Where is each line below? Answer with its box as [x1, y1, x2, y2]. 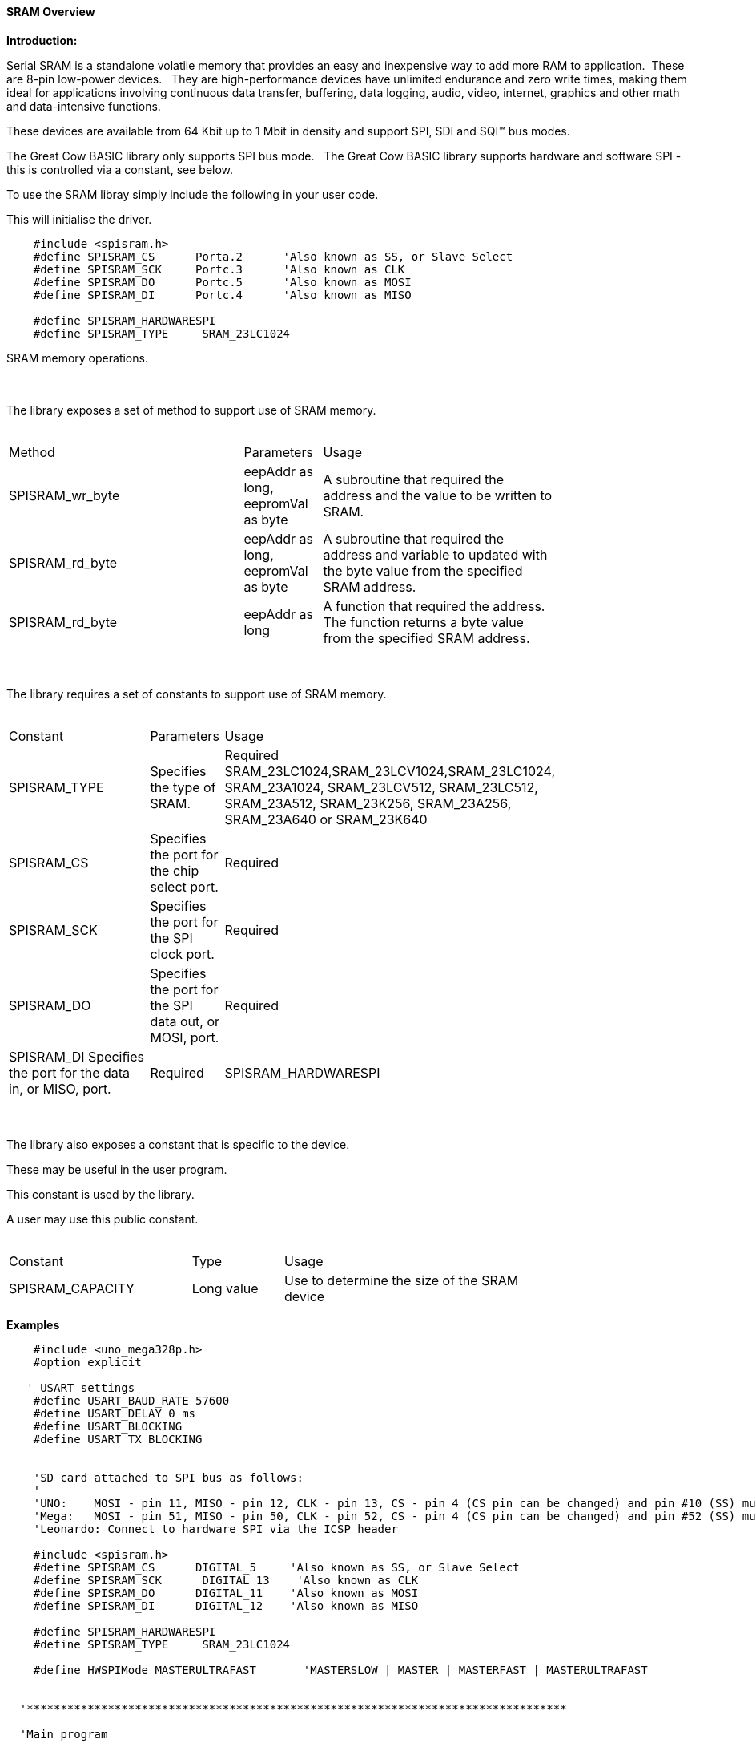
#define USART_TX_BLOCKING [33, 1432, 203, 1446]
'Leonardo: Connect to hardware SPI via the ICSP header [33, 1522, 398, 1535]
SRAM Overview [6, 5, 95, 18]
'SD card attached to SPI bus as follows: [33, 1470, 304, 1484]
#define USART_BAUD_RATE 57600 [33, 1393, 230, 1407]
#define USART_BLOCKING [33, 1419, 183, 1433]
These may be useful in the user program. [6, 1162, 227, 1176]
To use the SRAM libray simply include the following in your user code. [6, 187, 379, 201]
